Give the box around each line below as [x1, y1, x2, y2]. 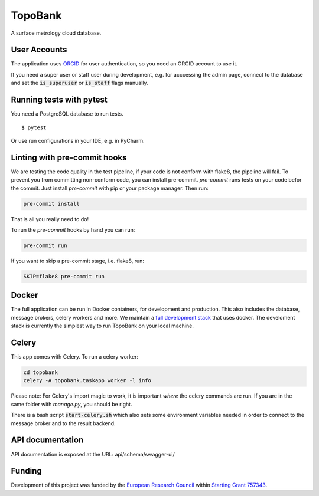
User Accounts [11, 45, 67, 55]
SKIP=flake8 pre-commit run [23, 273, 105, 280]
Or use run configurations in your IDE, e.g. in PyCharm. [11, 137, 145, 144]
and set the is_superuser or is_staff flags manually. [11, 80, 148, 87]
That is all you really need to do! [11, 215, 89, 222]
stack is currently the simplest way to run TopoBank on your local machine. [11, 322, 194, 330]
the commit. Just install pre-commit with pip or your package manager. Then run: [11, 185, 209, 192]
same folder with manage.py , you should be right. [11, 400, 132, 408]
